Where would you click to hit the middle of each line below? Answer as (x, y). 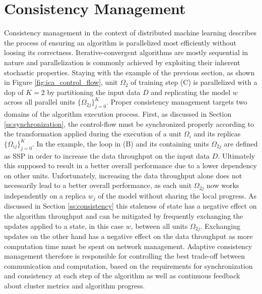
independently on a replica (45, 195)
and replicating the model (191, 92)
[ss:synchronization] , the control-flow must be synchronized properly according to (129, 124)
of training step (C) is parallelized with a (194, 82)
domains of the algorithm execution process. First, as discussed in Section (118, 114)
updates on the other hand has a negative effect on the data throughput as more (128, 236)
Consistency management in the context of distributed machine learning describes (130, 33)
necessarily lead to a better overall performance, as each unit (98, 185)
